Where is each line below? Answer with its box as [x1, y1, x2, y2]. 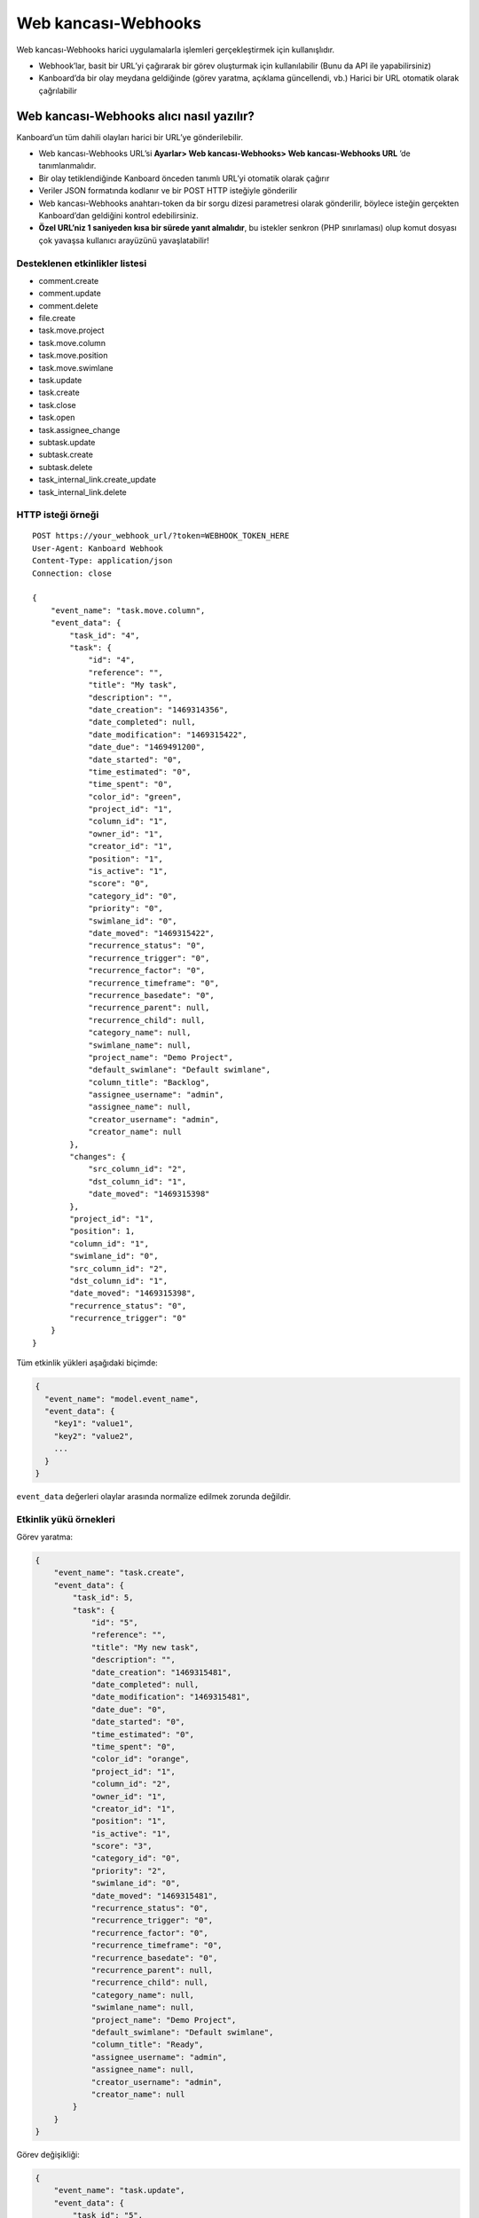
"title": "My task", [88, 680, 177, 690]
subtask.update [38, 437, 96, 447]
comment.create [38, 275, 99, 286]
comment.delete [38, 300, 98, 311]
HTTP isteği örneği [16, 508, 99, 521]
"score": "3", [90, 1841, 153, 1852]
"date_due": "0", [90, 1704, 167, 1714]
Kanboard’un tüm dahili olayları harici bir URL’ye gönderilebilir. [16, 131, 244, 142]
